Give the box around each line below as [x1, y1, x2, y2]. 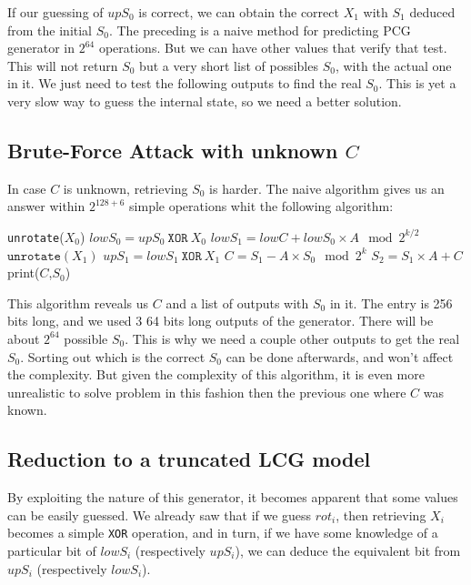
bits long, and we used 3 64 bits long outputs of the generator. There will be [7, 311, 434, 330]
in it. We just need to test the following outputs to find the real [7, 74, 362, 93]
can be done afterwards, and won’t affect [225, 347, 454, 366]
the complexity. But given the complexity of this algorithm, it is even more [7, 365, 425, 384]
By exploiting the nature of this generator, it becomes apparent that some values [7, 488, 458, 507]
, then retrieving [336, 505, 426, 524]
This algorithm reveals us [7, 293, 149, 312]
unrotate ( [7, 227, 65, 246]
